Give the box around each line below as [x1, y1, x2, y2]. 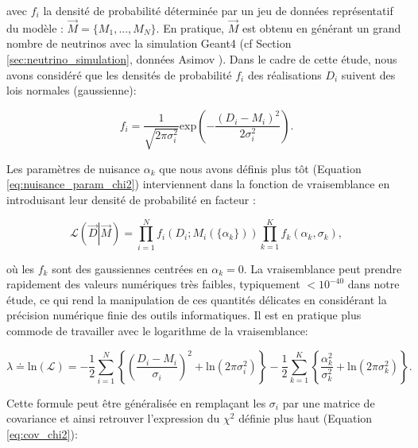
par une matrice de [282, 394, 375, 411]
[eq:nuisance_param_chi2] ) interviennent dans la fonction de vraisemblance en [6, 176, 390, 192]
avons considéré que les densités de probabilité [6, 66, 232, 83]
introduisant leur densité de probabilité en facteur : [6, 191, 256, 207]
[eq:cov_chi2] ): [6, 425, 78, 442]
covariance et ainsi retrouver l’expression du [6, 410, 220, 427]
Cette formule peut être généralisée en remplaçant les [6, 394, 266, 411]
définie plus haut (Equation [238, 410, 373, 427]
